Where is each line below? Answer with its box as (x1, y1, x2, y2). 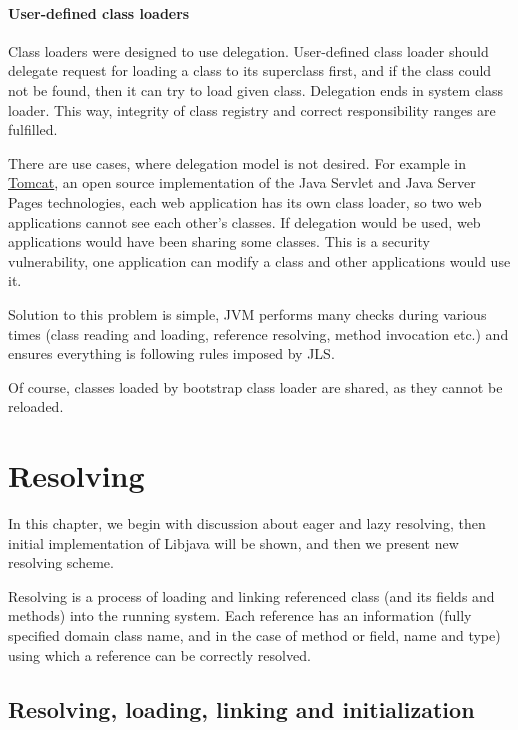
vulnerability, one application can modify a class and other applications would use (8, 250, 511, 271)
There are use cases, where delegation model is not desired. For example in (8, 152, 467, 173)
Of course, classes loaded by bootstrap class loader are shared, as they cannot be (8, 376, 503, 397)
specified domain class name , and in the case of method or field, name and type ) (8, 624, 501, 645)
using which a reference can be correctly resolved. (8, 644, 311, 665)
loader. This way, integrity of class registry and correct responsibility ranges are (8, 99, 496, 120)
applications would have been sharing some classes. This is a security (8, 231, 430, 252)
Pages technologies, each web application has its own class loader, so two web (8, 191, 482, 212)
